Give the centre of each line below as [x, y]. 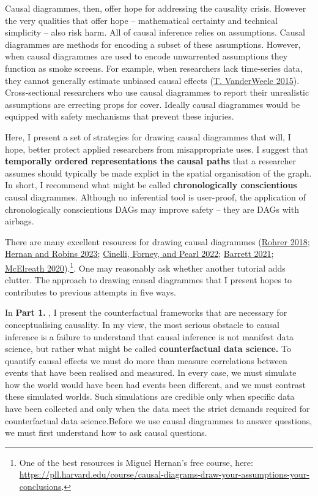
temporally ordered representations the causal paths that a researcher [150, 161]
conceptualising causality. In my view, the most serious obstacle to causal [142, 324]
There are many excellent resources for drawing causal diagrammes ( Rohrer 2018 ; [157, 241]
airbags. [20, 221]
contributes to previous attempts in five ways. [91, 292]
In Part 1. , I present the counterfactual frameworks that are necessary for [146, 312]
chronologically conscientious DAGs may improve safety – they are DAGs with [152, 209]
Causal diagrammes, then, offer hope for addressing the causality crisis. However [156, 8]
